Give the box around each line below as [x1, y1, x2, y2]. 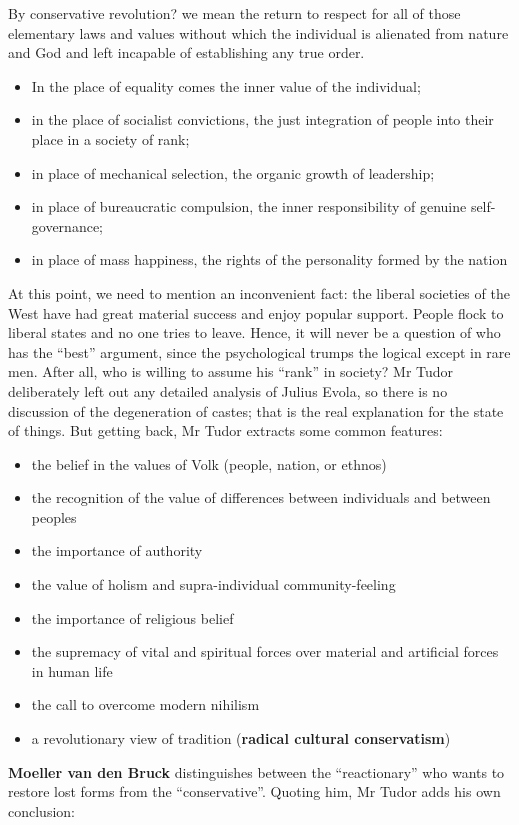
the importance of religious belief [31, 607, 234, 628]
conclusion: [8, 800, 75, 821]
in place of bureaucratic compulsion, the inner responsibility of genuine [31, 196, 467, 217]
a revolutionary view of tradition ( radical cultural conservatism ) [31, 728, 451, 749]
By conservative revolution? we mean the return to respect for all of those [8, 3, 461, 23]
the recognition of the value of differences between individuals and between [31, 487, 491, 508]
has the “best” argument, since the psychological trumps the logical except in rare [8, 341, 511, 362]
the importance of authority [31, 540, 203, 561]
